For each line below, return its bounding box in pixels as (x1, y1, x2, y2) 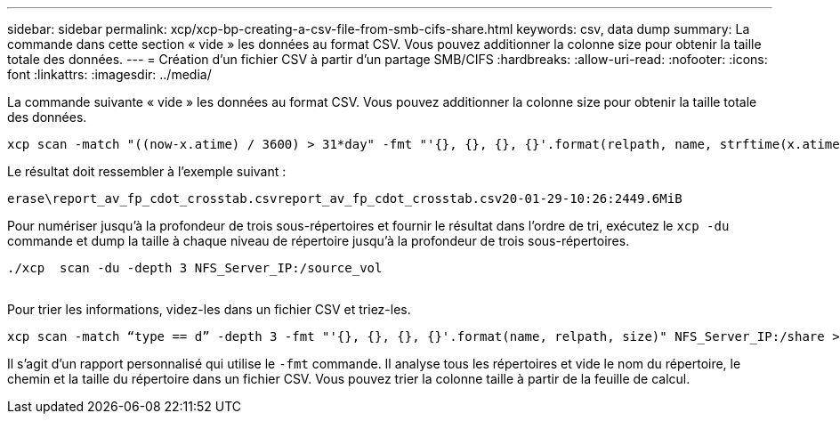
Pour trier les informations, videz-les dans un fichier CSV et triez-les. (7, 302, 411, 317)
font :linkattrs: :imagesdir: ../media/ (7, 67, 212, 82)
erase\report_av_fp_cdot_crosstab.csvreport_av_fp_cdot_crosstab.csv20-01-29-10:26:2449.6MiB (7, 191, 682, 206)
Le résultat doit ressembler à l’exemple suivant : (7, 164, 287, 179)
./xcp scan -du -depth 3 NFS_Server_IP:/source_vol (7, 261, 383, 275)
